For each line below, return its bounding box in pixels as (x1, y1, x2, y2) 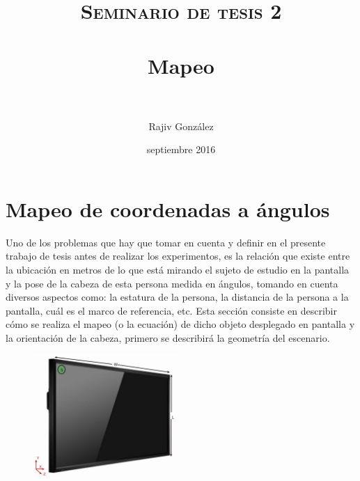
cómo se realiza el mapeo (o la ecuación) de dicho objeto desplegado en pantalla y (6, 317, 355, 331)
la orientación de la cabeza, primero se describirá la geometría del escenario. (6, 330, 330, 345)
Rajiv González (148, 118, 214, 133)
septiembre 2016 (146, 142, 216, 157)
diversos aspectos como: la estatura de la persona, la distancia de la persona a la (6, 290, 349, 304)
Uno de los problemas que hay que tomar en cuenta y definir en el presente (6, 235, 326, 249)
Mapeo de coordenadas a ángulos (6, 194, 330, 223)
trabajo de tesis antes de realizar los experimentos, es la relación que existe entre (6, 249, 350, 263)
